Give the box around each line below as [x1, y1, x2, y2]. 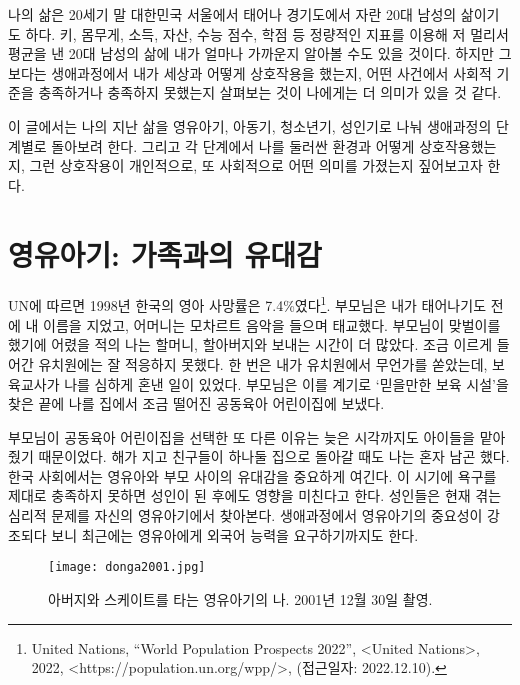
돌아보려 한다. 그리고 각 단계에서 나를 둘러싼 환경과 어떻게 [51, 135, 415, 156]
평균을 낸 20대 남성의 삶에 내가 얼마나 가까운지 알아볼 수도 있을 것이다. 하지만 [8, 43, 494, 64]
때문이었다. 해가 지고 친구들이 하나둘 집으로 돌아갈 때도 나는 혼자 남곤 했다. [38, 446, 510, 467]
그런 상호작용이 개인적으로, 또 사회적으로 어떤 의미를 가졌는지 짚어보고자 [29, 155, 483, 176]
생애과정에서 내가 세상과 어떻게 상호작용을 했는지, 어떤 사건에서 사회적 [51, 62, 492, 83]
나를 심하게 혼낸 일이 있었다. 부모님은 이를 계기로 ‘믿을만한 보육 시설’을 [64, 373, 509, 394]
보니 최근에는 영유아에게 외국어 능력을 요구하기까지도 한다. [51, 524, 419, 545]
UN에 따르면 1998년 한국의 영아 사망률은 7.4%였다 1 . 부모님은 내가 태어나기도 [8, 292, 487, 316]
